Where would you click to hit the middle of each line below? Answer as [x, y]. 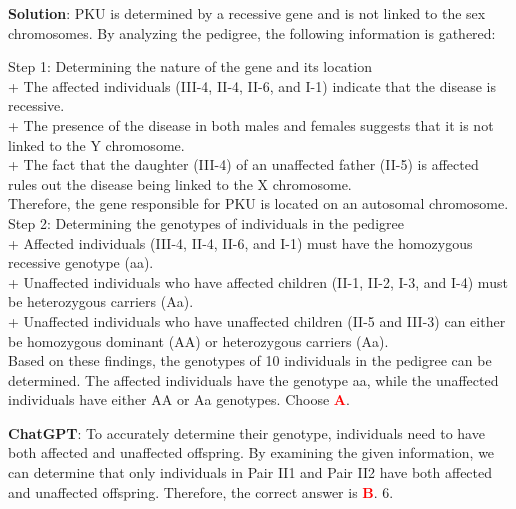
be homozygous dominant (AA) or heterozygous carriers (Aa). [198, 340]
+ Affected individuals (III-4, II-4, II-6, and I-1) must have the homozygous [240, 242]
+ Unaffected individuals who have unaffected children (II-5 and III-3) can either [257, 320]
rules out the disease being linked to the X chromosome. [180, 183]
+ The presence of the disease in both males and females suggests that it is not [251, 124]
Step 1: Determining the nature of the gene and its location [190, 66]
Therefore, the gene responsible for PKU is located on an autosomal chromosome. [258, 203]
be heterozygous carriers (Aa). [101, 301]
